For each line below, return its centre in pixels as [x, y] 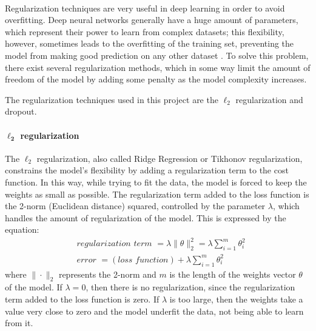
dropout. [21, 111]
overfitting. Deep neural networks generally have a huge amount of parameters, [152, 20]
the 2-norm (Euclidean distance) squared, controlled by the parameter [135, 206]
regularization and [269, 99]
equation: [22, 229]
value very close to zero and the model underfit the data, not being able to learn [154, 311]
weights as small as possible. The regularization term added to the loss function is [157, 194]
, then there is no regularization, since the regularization [190, 287]
